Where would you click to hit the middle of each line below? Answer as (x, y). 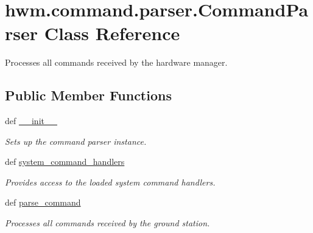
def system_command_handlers (65, 162)
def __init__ (31, 121)
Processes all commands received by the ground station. (107, 223)
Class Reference (112, 33)
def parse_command (43, 202)
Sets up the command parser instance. (76, 141)
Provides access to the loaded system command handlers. (110, 182)
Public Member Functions (88, 95)
